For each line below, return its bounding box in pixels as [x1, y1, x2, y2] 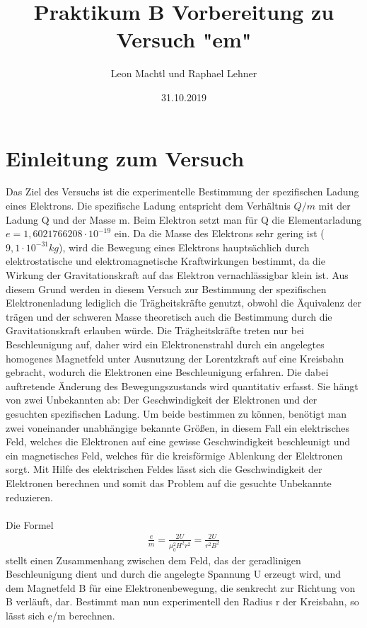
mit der [318, 198, 351, 213]
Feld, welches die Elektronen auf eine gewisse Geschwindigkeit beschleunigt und [6, 434, 351, 449]
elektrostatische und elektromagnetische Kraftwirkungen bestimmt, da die [6, 253, 325, 268]
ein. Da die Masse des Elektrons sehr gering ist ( [114, 226, 325, 241]
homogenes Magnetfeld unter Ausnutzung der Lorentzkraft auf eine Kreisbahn [6, 350, 344, 365]
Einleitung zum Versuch [6, 143, 245, 172]
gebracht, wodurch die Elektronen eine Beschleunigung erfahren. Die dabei [6, 365, 329, 379]
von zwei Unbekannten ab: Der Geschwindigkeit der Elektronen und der [6, 392, 318, 407]
